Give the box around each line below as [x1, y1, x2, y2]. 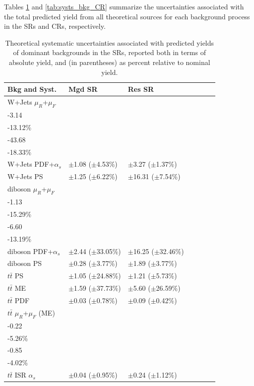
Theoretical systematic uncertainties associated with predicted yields [5, 37, 214, 48]
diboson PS [7, 258, 42, 268]
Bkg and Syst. [7, 84, 57, 94]
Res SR [127, 84, 154, 94]
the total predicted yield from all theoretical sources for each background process [4, 11, 250, 21]
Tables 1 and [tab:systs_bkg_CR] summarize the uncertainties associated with [4, 1, 244, 11]
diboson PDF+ [7, 246, 54, 256]
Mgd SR [68, 84, 98, 94]
